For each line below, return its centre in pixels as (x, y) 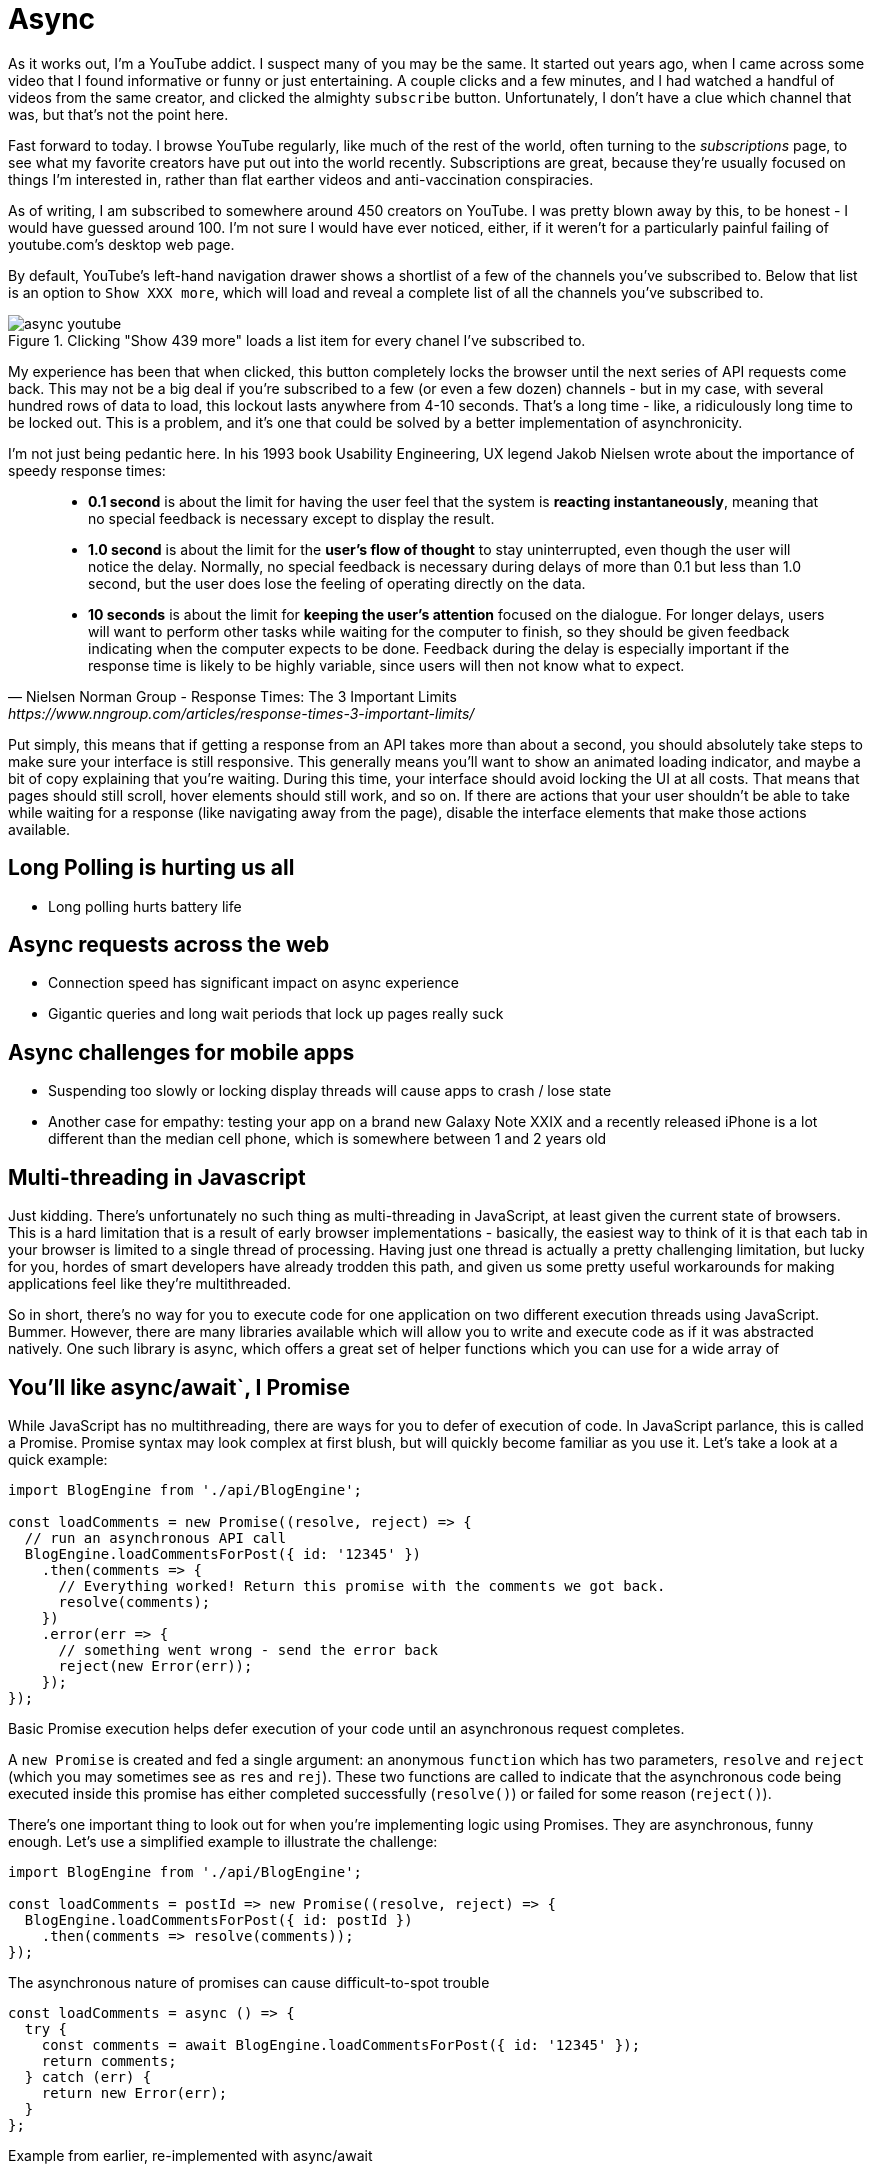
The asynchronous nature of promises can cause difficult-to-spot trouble (249, 1982)
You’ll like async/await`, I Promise (179, 1387)
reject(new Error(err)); (155, 1665)
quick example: (58, 1459)
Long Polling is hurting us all (151, 868)
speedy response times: (87, 470)
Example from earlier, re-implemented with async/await (190, 2155)
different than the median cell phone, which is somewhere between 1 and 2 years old (327, 1139)
